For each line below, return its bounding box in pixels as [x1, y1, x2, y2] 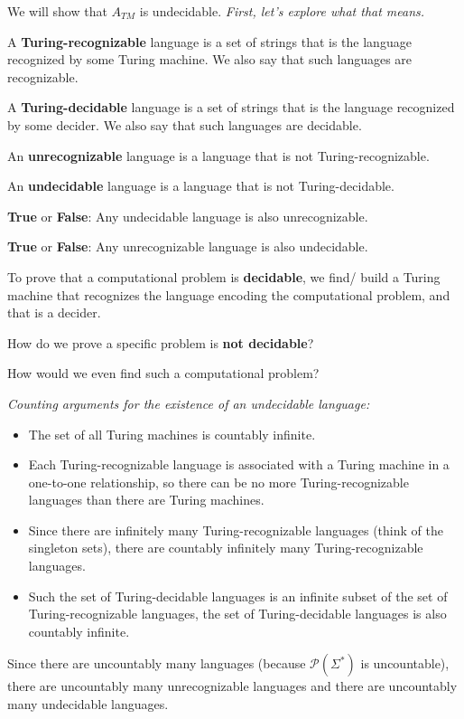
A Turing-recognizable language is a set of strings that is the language [7, 32, 412, 51]
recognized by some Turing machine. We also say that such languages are [7, 50, 413, 69]
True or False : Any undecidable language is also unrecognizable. [7, 206, 368, 225]
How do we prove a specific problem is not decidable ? [7, 333, 314, 352]
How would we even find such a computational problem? [7, 364, 320, 383]
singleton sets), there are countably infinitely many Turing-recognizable [28, 538, 423, 557]
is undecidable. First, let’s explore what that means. [139, 2, 425, 20]
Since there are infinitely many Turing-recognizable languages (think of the [28, 520, 443, 539]
